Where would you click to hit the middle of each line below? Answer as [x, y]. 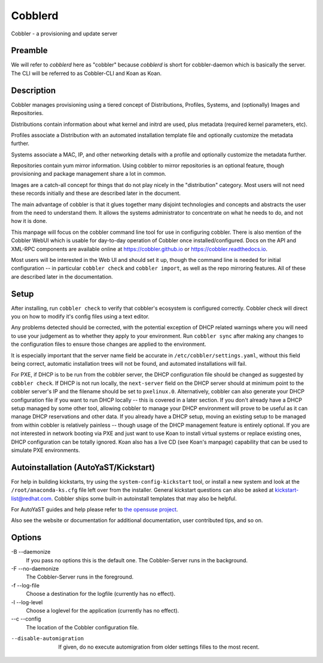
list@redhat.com [31, 498]
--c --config [26, 619]
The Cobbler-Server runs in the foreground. [80, 577]
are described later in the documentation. [62, 276]
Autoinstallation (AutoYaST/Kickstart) [83, 467]
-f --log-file [25, 585]
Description [33, 90]
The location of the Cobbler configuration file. [82, 627]
